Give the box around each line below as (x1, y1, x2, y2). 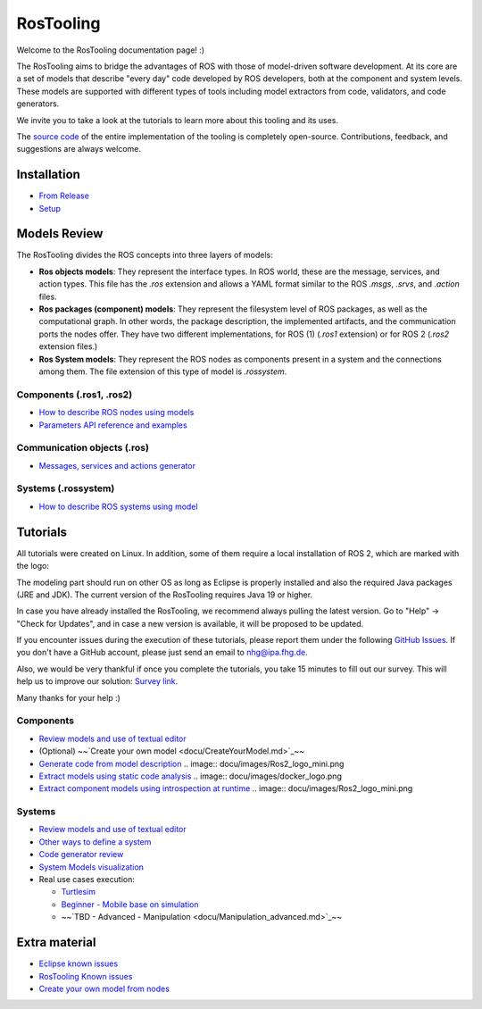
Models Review (16, 226, 104, 241)
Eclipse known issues (38, 958, 119, 969)
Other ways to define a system (38, 836, 152, 847)
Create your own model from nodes (38, 983, 170, 994)
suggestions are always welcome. (16, 144, 142, 154)
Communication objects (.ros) (16, 442, 149, 454)
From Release (38, 190, 89, 201)
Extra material (16, 935, 96, 950)
